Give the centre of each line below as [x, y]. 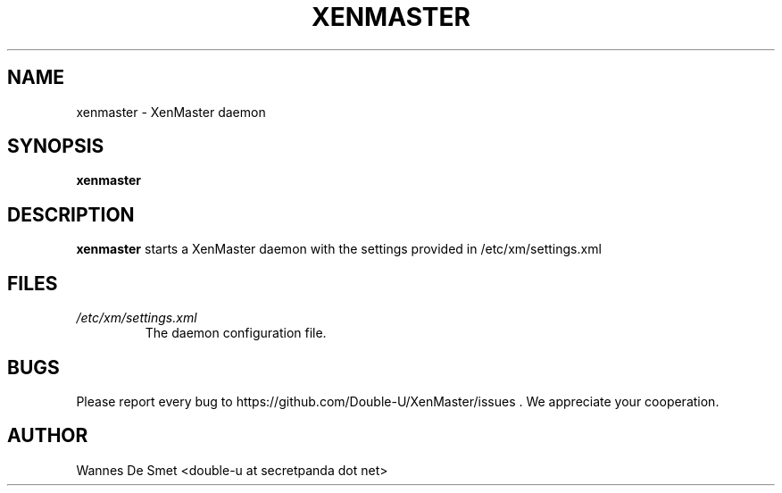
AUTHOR [48, 436]
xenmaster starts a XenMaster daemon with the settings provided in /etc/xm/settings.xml [339, 249]
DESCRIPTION [71, 214]
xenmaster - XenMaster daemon [171, 112]
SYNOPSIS [56, 146]
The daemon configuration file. [236, 333]
